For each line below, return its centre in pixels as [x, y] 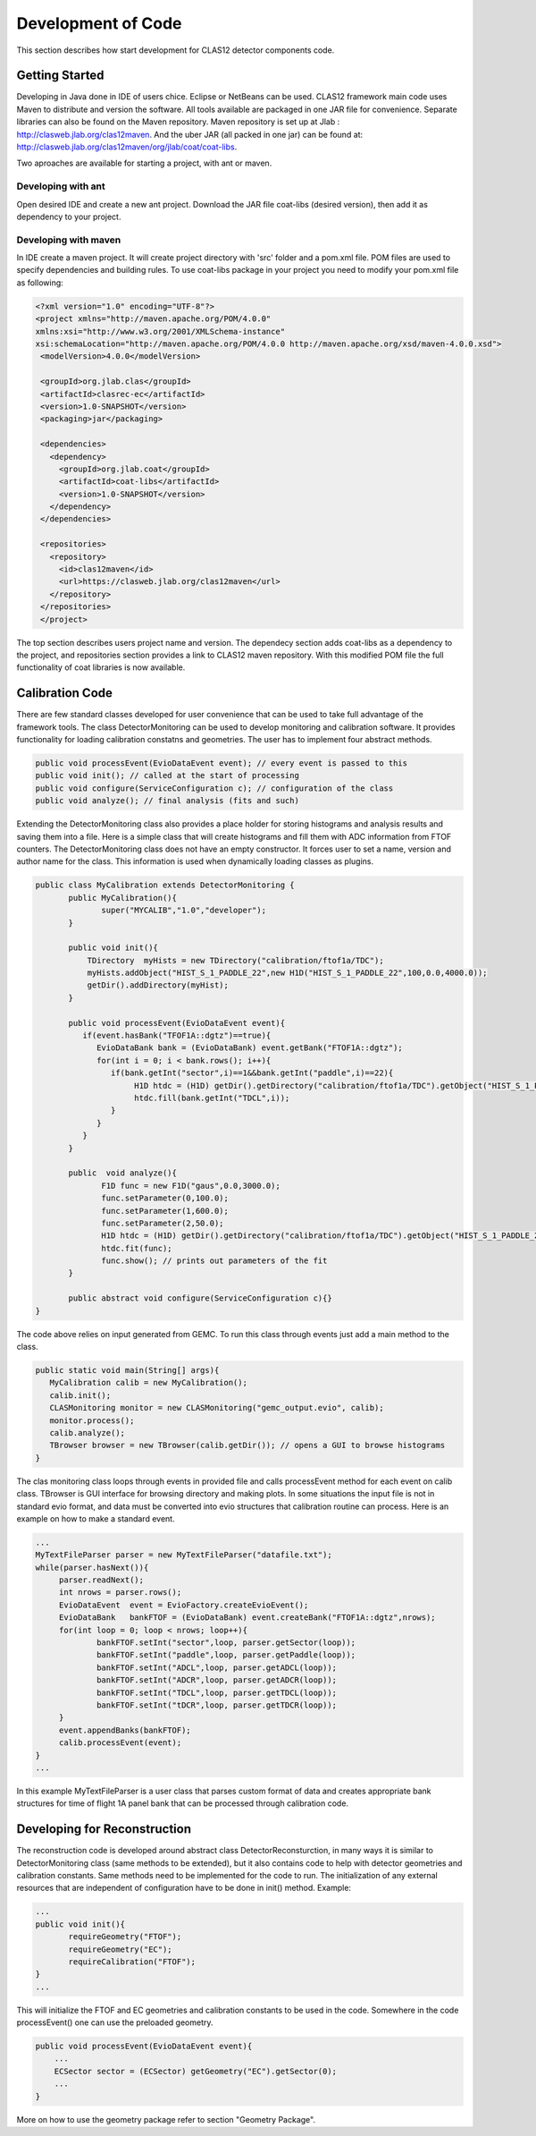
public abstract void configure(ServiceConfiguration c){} [200, 1298]
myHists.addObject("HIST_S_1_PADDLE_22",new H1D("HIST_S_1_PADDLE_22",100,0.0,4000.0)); [287, 973]
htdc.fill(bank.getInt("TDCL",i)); [212, 1098]
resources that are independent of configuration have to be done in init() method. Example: [184, 1888]
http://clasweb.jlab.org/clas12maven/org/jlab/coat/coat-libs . [127, 147]
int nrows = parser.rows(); [120, 1593]
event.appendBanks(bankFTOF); [125, 1730]
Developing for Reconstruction [104, 1829]
